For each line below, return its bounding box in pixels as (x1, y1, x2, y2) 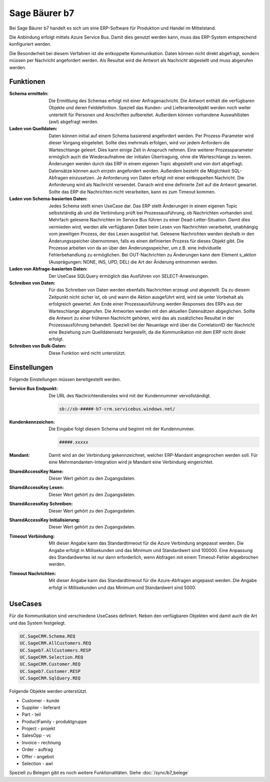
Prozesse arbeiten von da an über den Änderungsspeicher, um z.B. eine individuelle (48, 245, 221, 250)
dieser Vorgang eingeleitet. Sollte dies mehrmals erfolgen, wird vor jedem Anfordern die (48, 140, 230, 146)
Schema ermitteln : (9, 91, 48, 97)
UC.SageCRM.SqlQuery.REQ (19, 675, 81, 681)
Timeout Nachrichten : (9, 570, 56, 576)
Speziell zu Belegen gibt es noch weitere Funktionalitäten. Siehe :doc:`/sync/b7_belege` (9, 769, 189, 776)
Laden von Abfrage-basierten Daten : (9, 266, 87, 272)
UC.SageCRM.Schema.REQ (19, 633, 75, 639)
